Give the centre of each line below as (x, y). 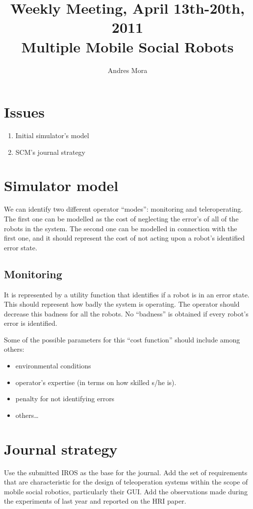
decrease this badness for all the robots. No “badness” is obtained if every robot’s (126, 313)
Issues (24, 112)
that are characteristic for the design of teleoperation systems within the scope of (126, 482)
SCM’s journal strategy (50, 152)
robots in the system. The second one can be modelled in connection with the (121, 228)
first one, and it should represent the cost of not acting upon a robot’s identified (124, 238)
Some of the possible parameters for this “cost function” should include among (122, 339)
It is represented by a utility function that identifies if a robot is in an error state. (127, 294)
